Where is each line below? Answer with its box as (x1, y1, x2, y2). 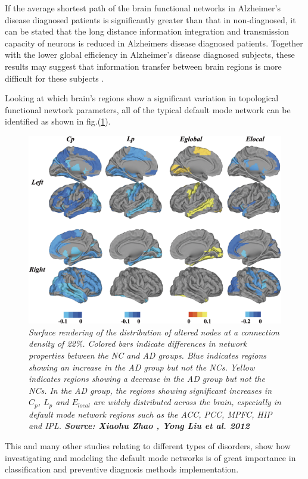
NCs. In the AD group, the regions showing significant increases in (29, 384, 272, 396)
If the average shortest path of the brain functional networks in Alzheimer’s (5, 2, 281, 14)
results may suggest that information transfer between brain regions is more (5, 60, 282, 72)
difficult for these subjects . (5, 71, 104, 84)
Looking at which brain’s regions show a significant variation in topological (5, 92, 279, 104)
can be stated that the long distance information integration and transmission (5, 25, 289, 38)
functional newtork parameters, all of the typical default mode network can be (5, 103, 291, 116)
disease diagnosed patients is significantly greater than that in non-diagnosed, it (5, 13, 296, 26)
